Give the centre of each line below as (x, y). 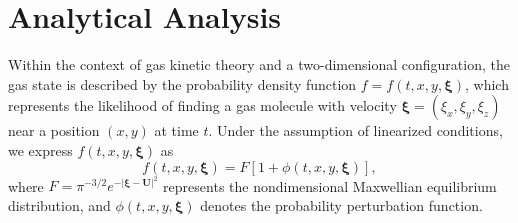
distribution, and (59, 204)
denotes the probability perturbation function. (341, 204)
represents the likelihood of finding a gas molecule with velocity (202, 105)
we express (40, 149)
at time (176, 130)
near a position (54, 130)
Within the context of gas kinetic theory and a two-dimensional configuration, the (259, 64)
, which (486, 83)
